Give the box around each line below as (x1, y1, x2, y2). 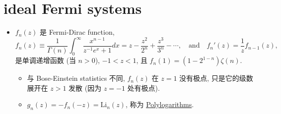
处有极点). (127, 82, 160, 93)
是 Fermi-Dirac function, (39, 27, 115, 37)
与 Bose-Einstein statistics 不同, (27, 73, 125, 83)
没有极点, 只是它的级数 (179, 73, 253, 83)
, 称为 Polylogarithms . (125, 99, 194, 110)
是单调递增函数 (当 (15, 55, 76, 65)
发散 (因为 (69, 82, 102, 93)
